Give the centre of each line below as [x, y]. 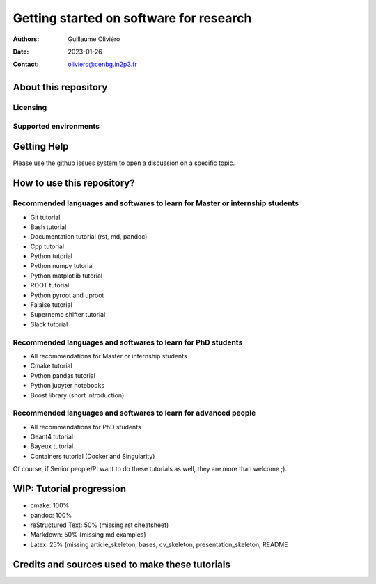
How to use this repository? [74, 183]
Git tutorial [45, 217]
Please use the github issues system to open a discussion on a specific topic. [124, 163]
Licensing [30, 108]
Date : [21, 52]
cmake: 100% [50, 505]
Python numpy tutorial [62, 266]
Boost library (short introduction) [77, 395]
